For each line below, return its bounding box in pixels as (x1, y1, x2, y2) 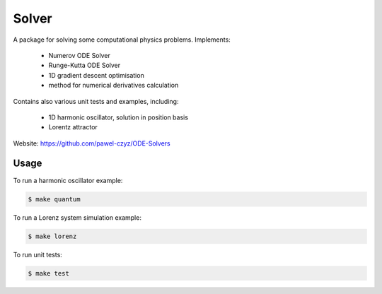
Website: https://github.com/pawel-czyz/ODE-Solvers (13, 139, 170, 148)
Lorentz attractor (48, 123, 98, 131)
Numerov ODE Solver (48, 51, 111, 59)
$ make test (28, 269, 70, 277)
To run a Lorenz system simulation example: (13, 213, 141, 222)
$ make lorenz (28, 232, 77, 240)
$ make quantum (28, 195, 81, 203)
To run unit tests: (13, 250, 63, 259)
